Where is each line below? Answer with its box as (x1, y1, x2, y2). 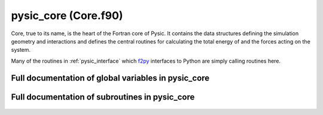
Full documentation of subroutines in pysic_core (11, 92, 195, 102)
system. (11, 46, 31, 54)
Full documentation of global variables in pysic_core (11, 73, 210, 83)
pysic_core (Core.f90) (11, 9, 123, 22)
